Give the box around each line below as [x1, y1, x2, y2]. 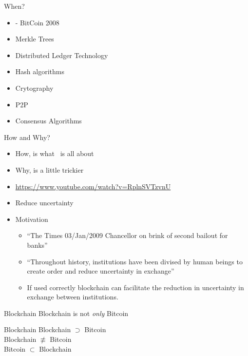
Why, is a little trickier [15, 164, 84, 175]
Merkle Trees [15, 34, 54, 44]
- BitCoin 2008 [15, 17, 59, 27]
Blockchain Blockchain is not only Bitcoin [4, 308, 129, 318]
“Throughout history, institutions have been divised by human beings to [27, 256, 243, 266]
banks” [27, 239, 48, 250]
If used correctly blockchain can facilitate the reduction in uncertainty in [27, 282, 244, 292]
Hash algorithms [15, 66, 64, 77]
